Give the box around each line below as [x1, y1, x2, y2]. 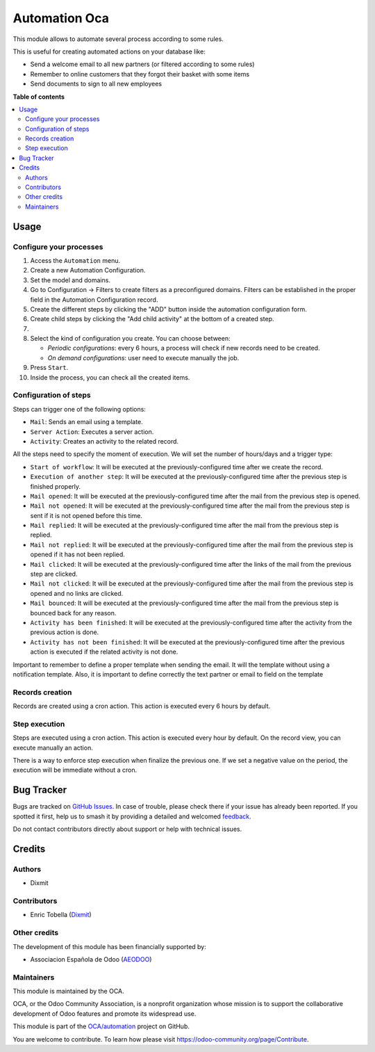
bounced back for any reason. [30, 608, 117, 617]
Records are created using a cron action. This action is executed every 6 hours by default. [12, 702, 271, 711]
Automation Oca [12, 10, 109, 26]
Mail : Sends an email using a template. [30, 418, 144, 426]
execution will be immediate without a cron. [12, 766, 137, 775]
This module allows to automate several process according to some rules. [12, 35, 224, 43]
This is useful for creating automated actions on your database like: [12, 47, 206, 56]
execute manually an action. [12, 743, 93, 752]
